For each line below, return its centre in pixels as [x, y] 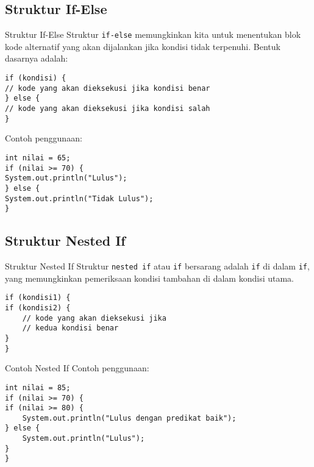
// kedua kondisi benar [70, 328]
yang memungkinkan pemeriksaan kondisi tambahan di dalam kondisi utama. [149, 278]
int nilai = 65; [38, 158]
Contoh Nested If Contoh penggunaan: [77, 368]
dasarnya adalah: [37, 58]
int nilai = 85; [38, 387]
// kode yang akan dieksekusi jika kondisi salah [108, 109]
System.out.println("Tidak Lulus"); [79, 198]
